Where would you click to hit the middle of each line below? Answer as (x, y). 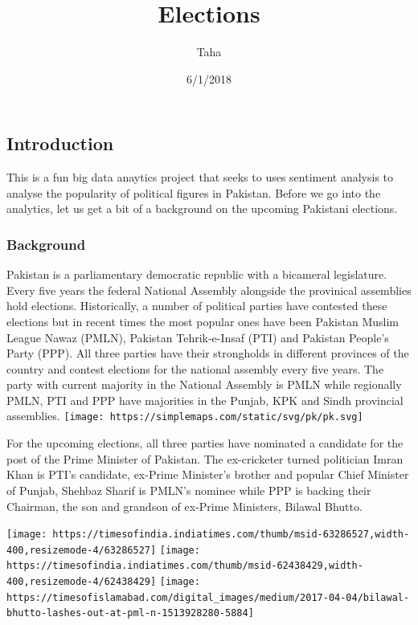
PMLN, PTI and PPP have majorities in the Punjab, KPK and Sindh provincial (205, 400)
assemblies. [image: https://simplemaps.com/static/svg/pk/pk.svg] (185, 416)
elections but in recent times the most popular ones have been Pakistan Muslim (203, 321)
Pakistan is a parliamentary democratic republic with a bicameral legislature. (197, 274)
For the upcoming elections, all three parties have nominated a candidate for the (205, 443)
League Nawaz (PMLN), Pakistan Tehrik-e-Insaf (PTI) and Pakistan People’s (198, 337)
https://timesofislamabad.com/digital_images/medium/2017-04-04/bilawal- (208, 597)
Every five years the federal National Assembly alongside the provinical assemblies (209, 290)
